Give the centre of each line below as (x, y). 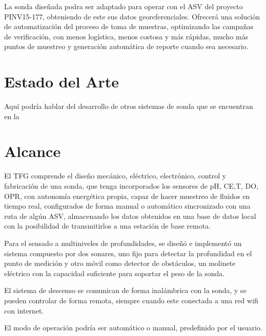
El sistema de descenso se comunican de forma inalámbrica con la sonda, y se (125, 290)
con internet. (24, 310)
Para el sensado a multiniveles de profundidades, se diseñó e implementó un (123, 243)
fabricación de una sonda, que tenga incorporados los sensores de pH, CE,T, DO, (131, 186)
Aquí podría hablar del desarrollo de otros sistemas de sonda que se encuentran (129, 106)
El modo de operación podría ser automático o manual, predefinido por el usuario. (133, 328)
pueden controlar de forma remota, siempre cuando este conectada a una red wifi (131, 300)
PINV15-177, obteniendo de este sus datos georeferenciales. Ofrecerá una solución (132, 16)
